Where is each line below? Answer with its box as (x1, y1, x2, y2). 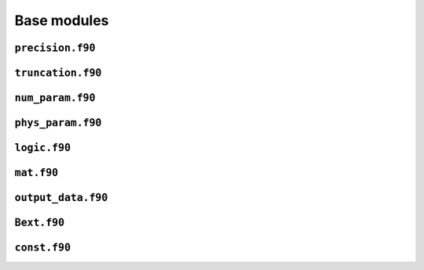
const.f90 (14, 241, 71, 254)
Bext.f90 (14, 216, 65, 229)
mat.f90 (14, 167, 59, 179)
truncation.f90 (14, 67, 102, 79)
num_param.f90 (14, 92, 96, 104)
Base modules (14, 12, 109, 29)
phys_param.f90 (14, 117, 102, 129)
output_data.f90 (14, 192, 108, 204)
